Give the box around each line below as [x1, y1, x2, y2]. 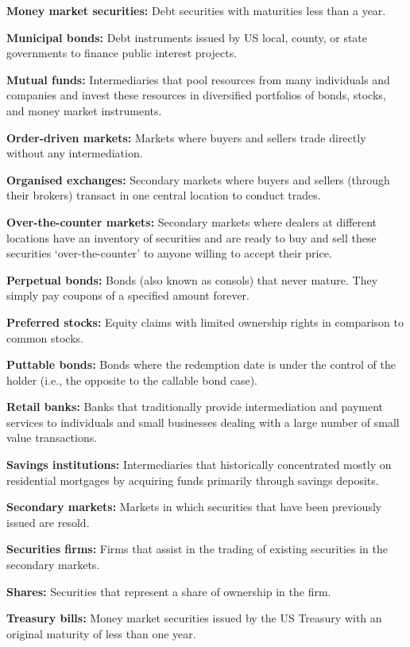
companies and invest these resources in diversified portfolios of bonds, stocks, [6, 87, 386, 103]
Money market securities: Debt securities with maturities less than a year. [6, 2, 386, 18]
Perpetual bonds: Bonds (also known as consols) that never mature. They [6, 271, 378, 288]
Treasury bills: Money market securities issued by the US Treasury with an [6, 610, 382, 626]
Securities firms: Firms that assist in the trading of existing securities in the [6, 540, 388, 557]
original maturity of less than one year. [6, 625, 196, 641]
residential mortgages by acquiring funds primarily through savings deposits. [6, 471, 379, 488]
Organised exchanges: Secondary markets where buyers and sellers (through [6, 171, 390, 188]
